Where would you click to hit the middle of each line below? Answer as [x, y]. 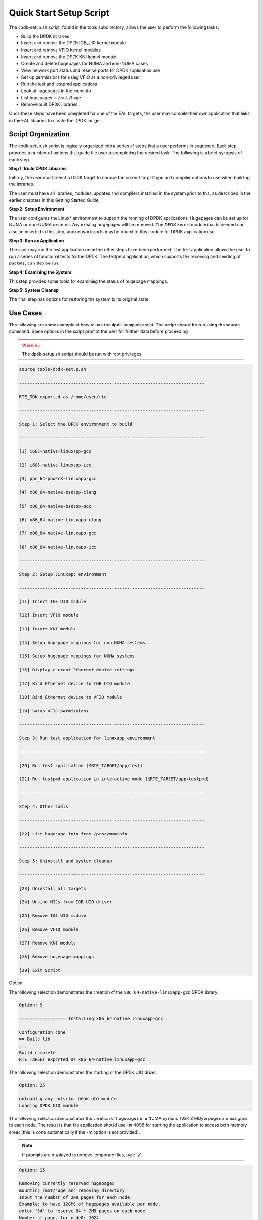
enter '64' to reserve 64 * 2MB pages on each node [82, 1211]
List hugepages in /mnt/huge [51, 98]
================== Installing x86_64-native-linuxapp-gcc [91, 1018]
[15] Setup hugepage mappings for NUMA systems [77, 656]
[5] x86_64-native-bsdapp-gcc [55, 506]
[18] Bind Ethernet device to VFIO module [71, 697]
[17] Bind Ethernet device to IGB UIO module [75, 683]
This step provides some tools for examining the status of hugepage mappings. [88, 281]
